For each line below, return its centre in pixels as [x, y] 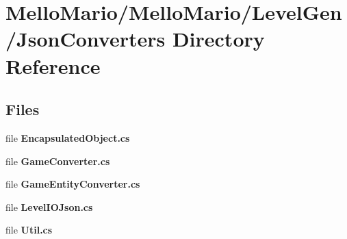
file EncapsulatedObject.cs [68, 137]
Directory [218, 39]
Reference [53, 65]
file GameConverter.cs [58, 161]
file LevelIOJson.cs [49, 206]
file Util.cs [29, 230]
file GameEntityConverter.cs [73, 184]
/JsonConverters [86, 39]
